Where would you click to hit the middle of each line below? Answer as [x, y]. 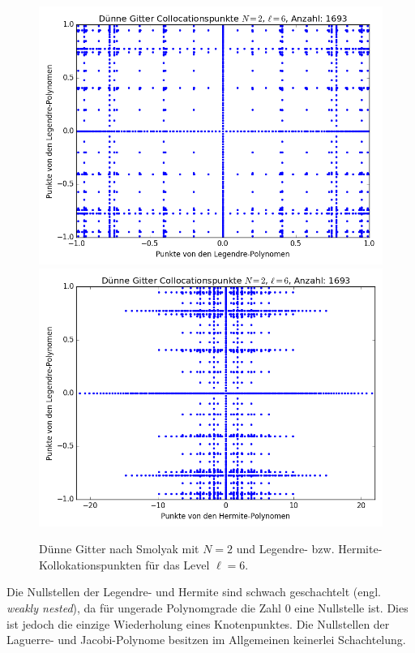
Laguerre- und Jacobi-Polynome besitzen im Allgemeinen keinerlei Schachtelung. [206, 640]
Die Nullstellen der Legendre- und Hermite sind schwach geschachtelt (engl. [194, 592]
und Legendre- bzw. [285, 549]
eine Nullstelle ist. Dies [351, 607]
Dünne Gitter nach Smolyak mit [119, 549]
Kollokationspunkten [90, 564]
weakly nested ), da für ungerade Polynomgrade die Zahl [144, 607]
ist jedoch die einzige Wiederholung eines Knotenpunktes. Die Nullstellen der [198, 623]
